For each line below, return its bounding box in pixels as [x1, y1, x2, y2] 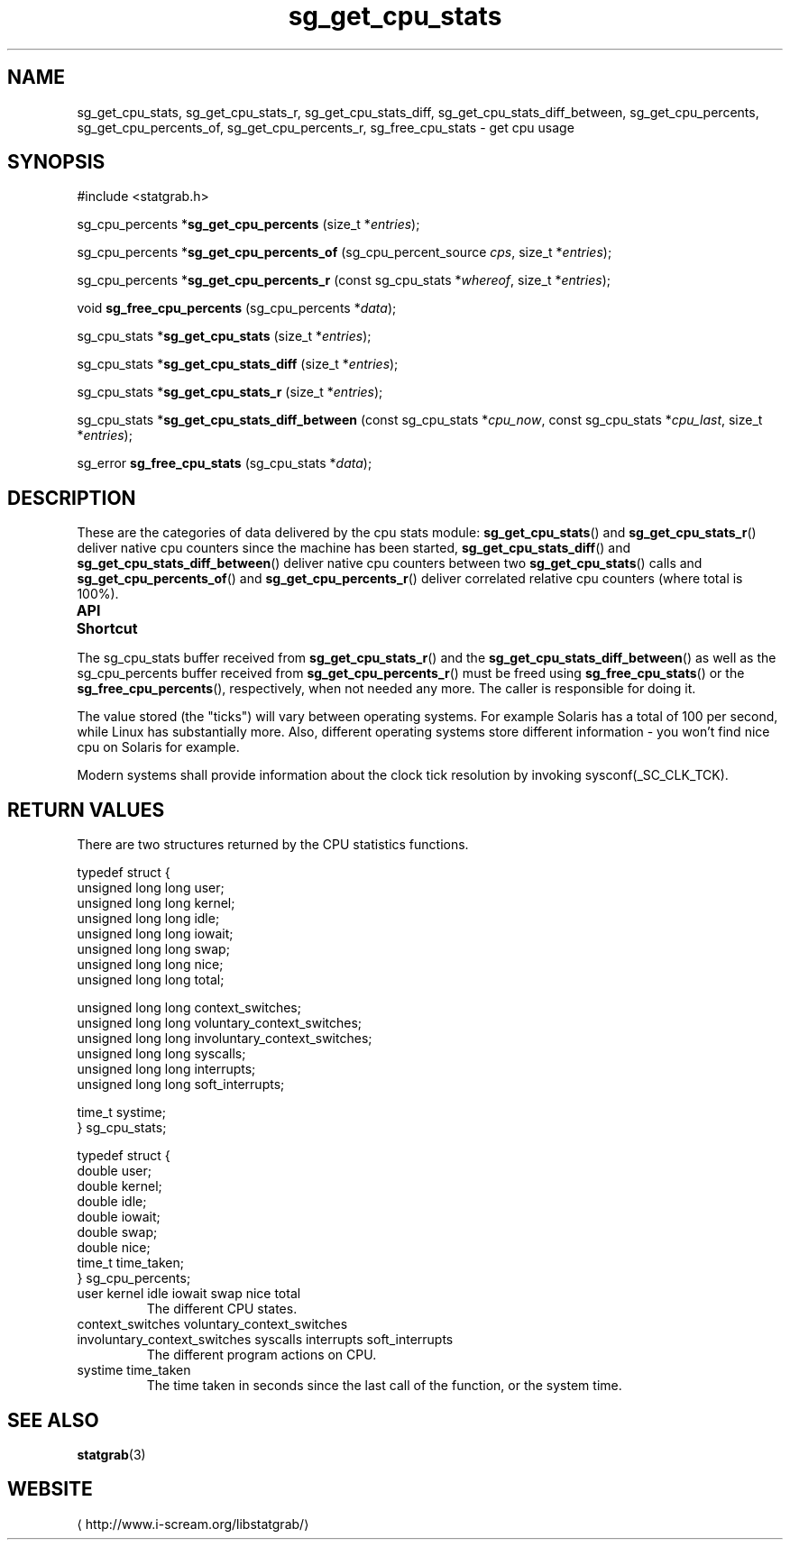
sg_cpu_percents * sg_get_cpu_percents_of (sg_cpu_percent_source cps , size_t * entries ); [77, 244, 612, 261]
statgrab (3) [77, 1446, 146, 1462]
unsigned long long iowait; [77, 926, 234, 942]
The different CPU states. [146, 1301, 298, 1317]
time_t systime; [77, 1104, 166, 1121]
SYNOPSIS [7, 151, 106, 174]
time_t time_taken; [77, 1255, 185, 1271]
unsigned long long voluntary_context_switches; [77, 1015, 363, 1031]
